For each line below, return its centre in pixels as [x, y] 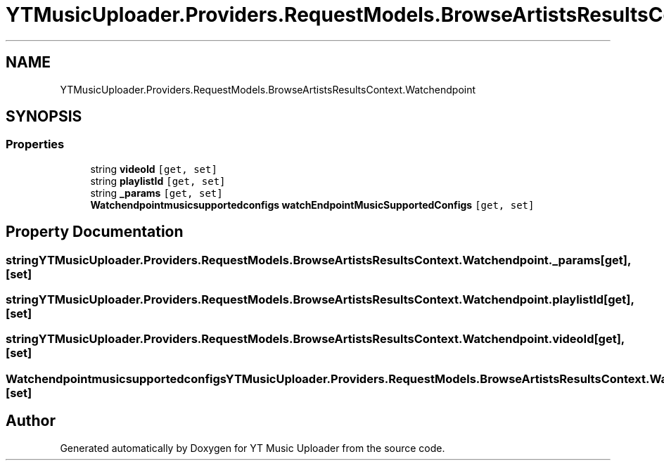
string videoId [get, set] [154, 169]
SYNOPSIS [44, 117]
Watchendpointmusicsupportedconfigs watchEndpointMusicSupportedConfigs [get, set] [312, 205]
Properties [35, 144]
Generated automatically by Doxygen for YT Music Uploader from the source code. [253, 448]
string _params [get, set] [157, 193]
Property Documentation [95, 232]
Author [31, 421]
